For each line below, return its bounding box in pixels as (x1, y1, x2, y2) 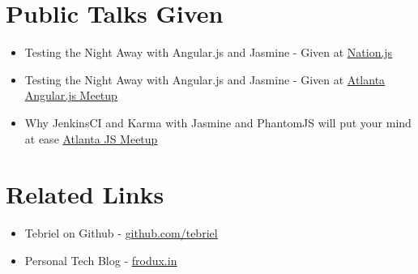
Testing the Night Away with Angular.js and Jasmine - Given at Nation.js (24, 44, 393, 61)
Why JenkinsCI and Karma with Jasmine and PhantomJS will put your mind (24, 113, 412, 131)
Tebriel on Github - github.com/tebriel (24, 225, 218, 242)
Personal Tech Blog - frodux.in (24, 251, 177, 268)
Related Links (6, 178, 164, 211)
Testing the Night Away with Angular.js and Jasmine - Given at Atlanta (24, 71, 386, 88)
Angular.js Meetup (24, 87, 117, 104)
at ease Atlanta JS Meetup (24, 130, 158, 147)
